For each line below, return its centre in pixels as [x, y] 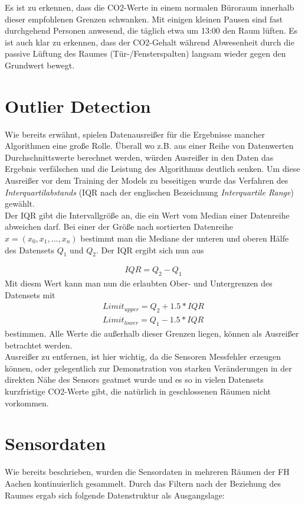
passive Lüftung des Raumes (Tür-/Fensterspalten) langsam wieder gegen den [145, 53]
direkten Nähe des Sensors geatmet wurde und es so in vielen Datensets [134, 379]
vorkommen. [27, 403]
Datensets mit [30, 294]
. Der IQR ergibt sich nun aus [150, 250]
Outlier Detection [78, 105]
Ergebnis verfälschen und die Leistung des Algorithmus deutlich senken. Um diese [152, 169]
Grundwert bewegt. [40, 65]
